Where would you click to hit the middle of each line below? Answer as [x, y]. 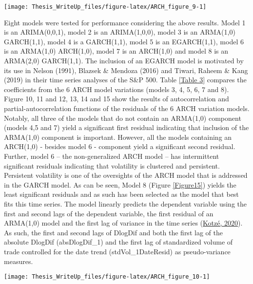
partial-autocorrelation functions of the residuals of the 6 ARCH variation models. [127, 108]
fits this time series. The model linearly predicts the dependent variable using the [125, 203]
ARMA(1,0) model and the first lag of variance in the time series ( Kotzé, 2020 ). [123, 223]
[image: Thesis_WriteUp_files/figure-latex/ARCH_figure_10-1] [107, 277]
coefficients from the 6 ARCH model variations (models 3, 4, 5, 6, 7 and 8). [117, 89]
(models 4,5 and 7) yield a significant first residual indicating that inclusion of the [126, 127]
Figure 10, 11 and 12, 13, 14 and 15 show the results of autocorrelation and [117, 99]
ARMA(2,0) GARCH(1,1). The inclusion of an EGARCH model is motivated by [124, 61]
